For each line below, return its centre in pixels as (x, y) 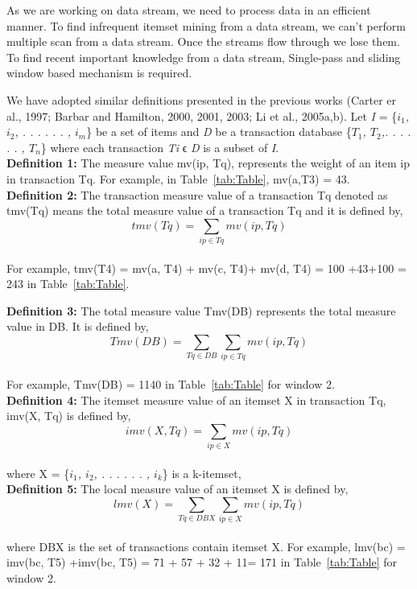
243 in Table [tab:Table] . (68, 284)
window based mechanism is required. (99, 73)
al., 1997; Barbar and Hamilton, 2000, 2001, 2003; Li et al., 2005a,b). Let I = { (202, 115)
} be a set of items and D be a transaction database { (219, 132)
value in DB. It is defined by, (78, 326)
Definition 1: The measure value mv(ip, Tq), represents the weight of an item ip (208, 163)
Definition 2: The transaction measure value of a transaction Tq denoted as (197, 194)
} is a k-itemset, (202, 473)
